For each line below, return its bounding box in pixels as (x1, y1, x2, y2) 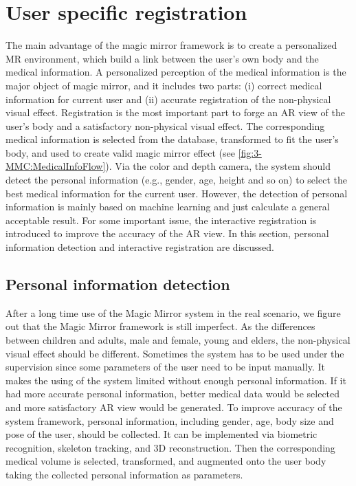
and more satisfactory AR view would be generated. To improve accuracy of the (5, 399, 342, 414)
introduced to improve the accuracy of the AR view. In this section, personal (5, 226, 329, 241)
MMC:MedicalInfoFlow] (5, 159, 106, 173)
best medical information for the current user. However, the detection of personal (5, 186, 348, 200)
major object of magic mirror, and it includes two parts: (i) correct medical (5, 78, 322, 92)
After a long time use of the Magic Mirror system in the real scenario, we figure (5, 305, 341, 320)
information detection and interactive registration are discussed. (5, 240, 274, 254)
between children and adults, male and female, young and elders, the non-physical (5, 333, 351, 347)
